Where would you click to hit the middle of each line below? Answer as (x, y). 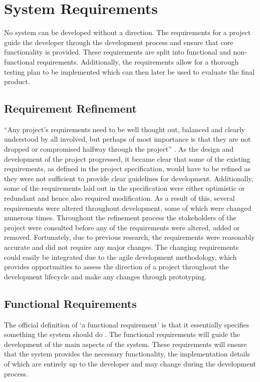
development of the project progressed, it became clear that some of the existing (127, 158)
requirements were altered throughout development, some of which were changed (128, 208)
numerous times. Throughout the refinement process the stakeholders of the (120, 218)
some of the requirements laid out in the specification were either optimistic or (124, 188)
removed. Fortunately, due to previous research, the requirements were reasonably (129, 237)
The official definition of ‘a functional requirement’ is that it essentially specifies (127, 324)
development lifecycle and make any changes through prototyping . (105, 276)
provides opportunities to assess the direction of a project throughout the (116, 267)
